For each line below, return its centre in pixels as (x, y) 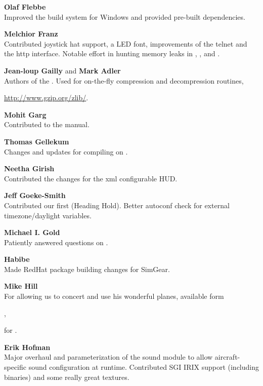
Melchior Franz (31, 34)
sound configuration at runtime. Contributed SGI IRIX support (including (144, 367)
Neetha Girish (29, 168)
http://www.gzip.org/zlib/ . (46, 98)
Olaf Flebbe (25, 7)
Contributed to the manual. (47, 124)
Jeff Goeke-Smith (35, 195)
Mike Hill (21, 286)
